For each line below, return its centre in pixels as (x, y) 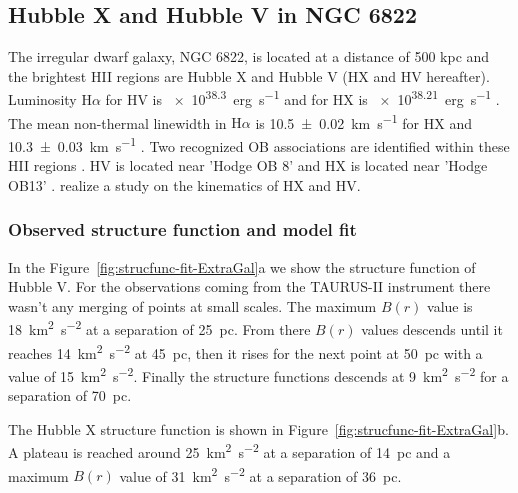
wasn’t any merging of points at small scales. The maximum (192, 305)
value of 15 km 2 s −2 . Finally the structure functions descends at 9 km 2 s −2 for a (258, 374)
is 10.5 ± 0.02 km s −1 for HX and (363, 121)
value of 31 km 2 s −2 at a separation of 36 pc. (260, 474)
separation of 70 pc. (70, 395)
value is (450, 305)
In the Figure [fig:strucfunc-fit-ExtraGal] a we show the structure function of (242, 266)
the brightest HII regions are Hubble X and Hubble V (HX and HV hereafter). (249, 75)
